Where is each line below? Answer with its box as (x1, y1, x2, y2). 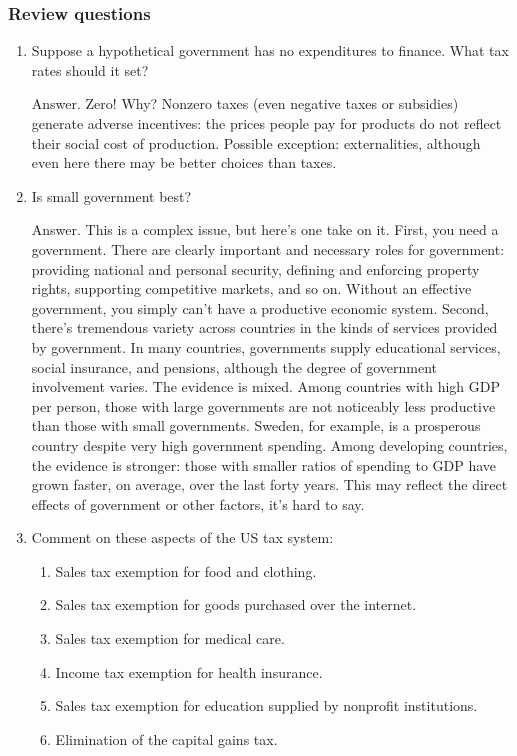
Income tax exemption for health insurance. (55, 661, 323, 682)
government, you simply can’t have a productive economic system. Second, (31, 297, 489, 318)
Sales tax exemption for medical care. (55, 628, 285, 649)
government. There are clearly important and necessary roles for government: (31, 238, 505, 259)
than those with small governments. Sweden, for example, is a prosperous (31, 415, 481, 436)
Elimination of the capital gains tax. (55, 728, 278, 749)
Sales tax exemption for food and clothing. (55, 560, 317, 581)
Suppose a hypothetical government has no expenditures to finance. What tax (31, 40, 509, 61)
